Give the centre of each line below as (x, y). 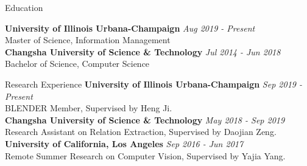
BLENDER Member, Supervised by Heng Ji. (89, 108)
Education (24, 7)
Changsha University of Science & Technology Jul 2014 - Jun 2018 (143, 51)
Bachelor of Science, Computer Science (77, 64)
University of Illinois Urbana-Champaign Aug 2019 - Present (130, 28)
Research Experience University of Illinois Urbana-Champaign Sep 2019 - (153, 84)
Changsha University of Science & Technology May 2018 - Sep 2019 (145, 119)
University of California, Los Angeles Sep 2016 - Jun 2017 (124, 143)
